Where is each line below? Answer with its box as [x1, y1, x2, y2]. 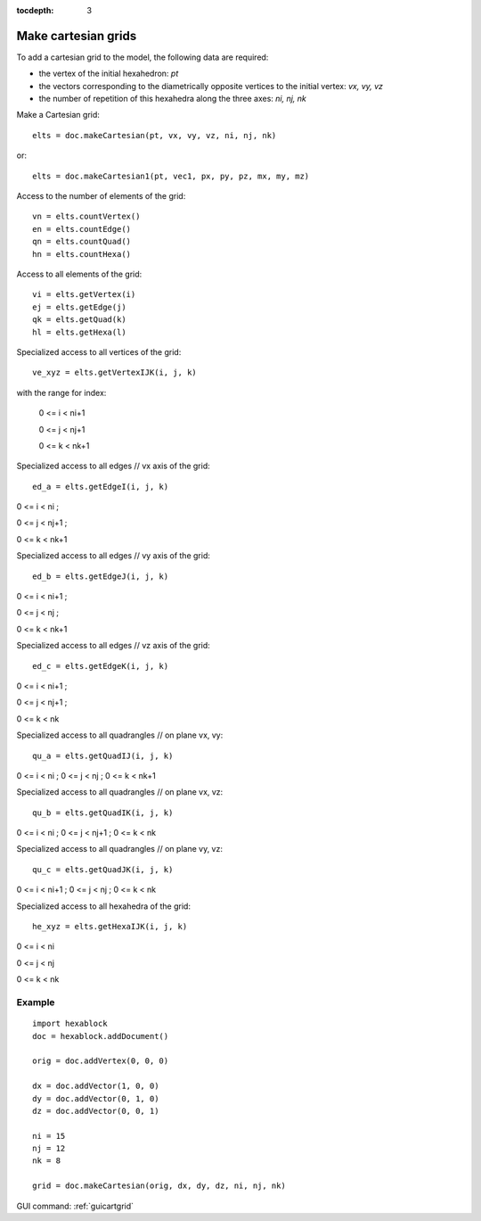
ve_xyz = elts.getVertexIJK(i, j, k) [32, 367, 198, 378]
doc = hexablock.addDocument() [32, 1031, 169, 1041]
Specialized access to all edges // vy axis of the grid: [16, 550, 211, 561]
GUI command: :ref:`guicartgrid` [16, 1200, 134, 1211]
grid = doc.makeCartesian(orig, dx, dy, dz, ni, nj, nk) [32, 1181, 287, 1191]
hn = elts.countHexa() [32, 249, 132, 259]
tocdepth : [16, 5, 54, 15]
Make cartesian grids [16, 28, 137, 44]
